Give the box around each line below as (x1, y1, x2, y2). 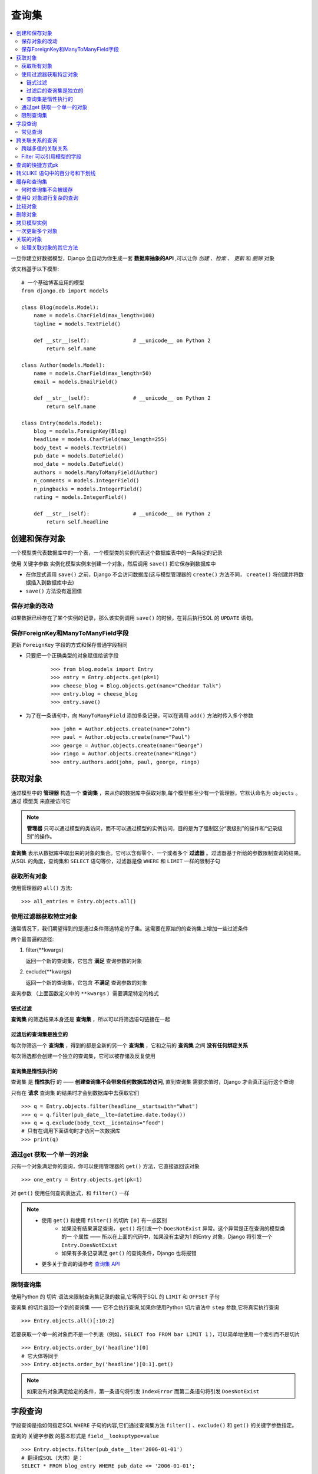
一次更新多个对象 (16, 227, 58, 234)
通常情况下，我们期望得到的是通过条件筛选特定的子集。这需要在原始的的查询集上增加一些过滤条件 (11, 924, 249, 932)
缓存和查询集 (16, 177, 47, 185)
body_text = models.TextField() (33, 444, 127, 451)
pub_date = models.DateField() (33, 453, 124, 459)
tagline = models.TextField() (33, 320, 121, 327)
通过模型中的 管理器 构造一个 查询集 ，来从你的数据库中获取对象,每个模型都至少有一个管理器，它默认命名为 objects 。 (11, 789, 301, 796)
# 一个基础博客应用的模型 (21, 279, 85, 286)
